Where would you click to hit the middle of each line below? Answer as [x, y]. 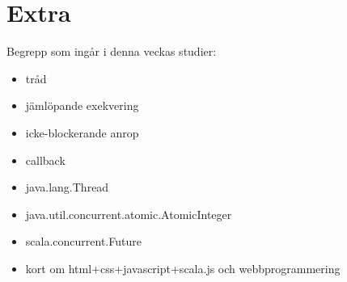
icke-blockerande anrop [82, 132]
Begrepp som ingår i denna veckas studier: [112, 51]
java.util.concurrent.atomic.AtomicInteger [129, 214]
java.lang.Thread [67, 187]
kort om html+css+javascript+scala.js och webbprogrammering [183, 268]
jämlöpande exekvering [82, 105]
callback [45, 160]
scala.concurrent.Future [83, 241]
